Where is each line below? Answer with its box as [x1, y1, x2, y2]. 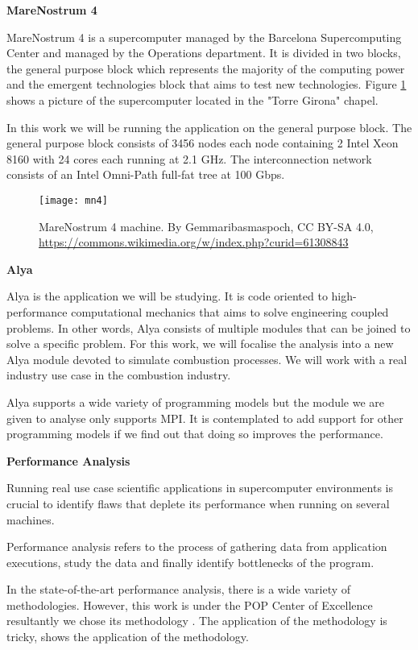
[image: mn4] [39, 194, 108, 206]
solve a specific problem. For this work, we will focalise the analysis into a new [6, 335, 394, 352]
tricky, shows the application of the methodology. [6, 628, 249, 645]
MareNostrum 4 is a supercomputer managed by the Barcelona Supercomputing [6, 28, 402, 45]
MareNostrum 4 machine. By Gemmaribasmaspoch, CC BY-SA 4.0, [39, 217, 374, 234]
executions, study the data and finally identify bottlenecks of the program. [6, 553, 375, 570]
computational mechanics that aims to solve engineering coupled [71, 303, 389, 320]
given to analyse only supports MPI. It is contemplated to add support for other [6, 409, 404, 426]
